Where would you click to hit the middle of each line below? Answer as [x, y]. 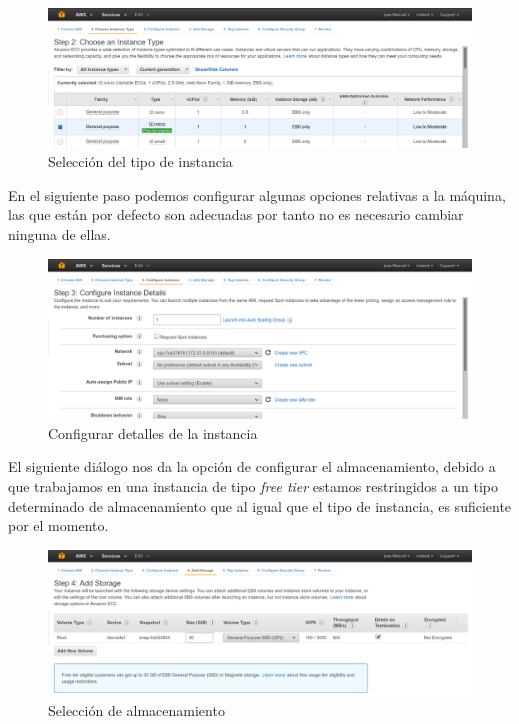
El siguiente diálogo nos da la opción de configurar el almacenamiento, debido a [252, 466]
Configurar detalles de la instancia [153, 432]
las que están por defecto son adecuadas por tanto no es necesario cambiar [236, 214]
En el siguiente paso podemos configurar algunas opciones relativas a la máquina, [257, 194]
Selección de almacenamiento [136, 709]
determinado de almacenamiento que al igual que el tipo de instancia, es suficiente [260, 505]
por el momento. [58, 525]
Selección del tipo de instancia [140, 161]
